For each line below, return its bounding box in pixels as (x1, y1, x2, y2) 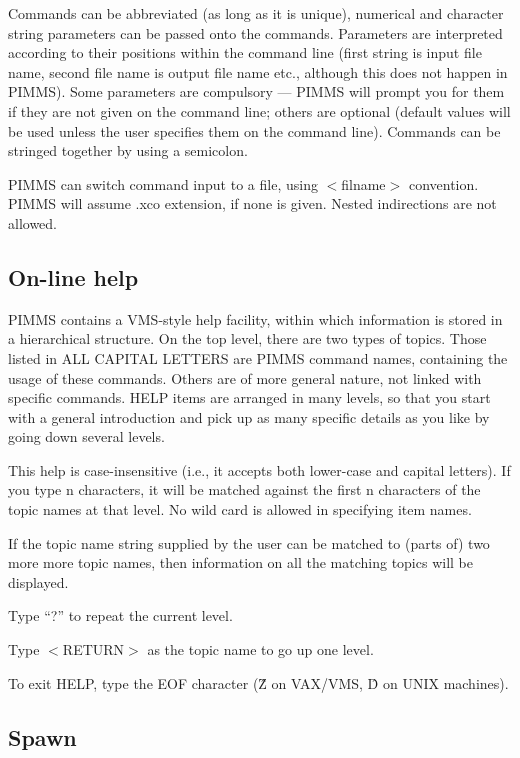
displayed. (8, 571, 69, 592)
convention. (408, 173, 479, 194)
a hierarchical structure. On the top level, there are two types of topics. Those (8, 328, 487, 349)
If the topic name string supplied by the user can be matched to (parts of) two (8, 532, 490, 553)
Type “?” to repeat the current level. (8, 605, 233, 626)
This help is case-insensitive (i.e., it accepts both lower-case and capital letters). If (8, 459, 511, 480)
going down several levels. (8, 426, 165, 447)
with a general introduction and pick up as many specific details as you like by (8, 406, 490, 427)
